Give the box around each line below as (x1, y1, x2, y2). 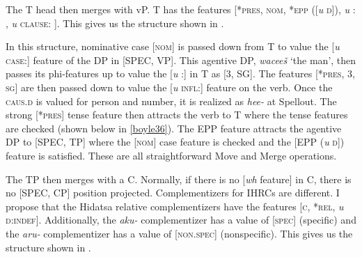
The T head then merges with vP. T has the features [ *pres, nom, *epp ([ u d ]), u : (6, 2, 356, 16)
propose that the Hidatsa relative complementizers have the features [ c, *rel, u (6, 198, 344, 213)
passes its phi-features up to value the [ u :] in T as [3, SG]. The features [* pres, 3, (6, 66, 355, 81)
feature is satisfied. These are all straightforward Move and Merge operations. (6, 148, 337, 162)
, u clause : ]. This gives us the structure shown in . (6, 15, 224, 30)
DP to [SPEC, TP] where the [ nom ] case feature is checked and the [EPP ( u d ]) (6, 134, 345, 149)
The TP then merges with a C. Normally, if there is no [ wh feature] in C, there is (6, 171, 352, 186)
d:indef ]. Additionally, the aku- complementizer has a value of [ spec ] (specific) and (6, 212, 356, 227)
